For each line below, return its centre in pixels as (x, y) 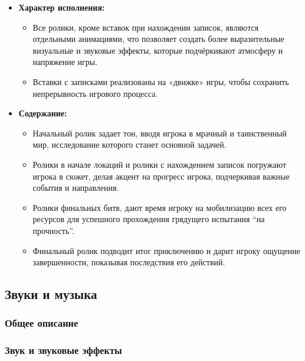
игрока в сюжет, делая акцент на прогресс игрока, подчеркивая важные (161, 176)
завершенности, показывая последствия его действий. (129, 262)
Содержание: (43, 113)
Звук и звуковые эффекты (63, 350)
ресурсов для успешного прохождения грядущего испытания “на (149, 219)
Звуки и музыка (51, 294)
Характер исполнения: (62, 7)
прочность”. (53, 230)
